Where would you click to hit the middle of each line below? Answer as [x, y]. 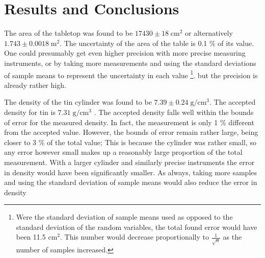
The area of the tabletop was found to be [69, 33]
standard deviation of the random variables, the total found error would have [137, 227]
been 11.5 [31, 237]
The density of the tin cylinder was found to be [78, 102]
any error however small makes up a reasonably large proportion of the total [123, 152]
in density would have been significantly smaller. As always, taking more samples [131, 172]
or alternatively [209, 33]
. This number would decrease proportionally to [134, 237]
